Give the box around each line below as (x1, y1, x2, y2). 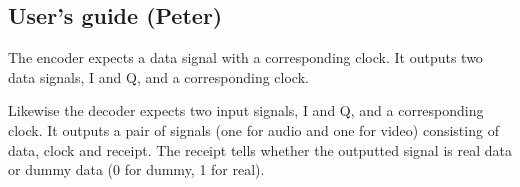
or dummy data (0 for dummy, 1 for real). (8, 159, 265, 180)
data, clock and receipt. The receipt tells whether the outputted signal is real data (8, 139, 512, 160)
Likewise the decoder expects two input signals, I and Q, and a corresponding (8, 100, 484, 121)
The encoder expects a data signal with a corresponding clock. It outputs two (8, 47, 483, 68)
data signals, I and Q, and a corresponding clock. (8, 66, 309, 87)
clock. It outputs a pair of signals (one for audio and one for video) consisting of (8, 119, 499, 140)
